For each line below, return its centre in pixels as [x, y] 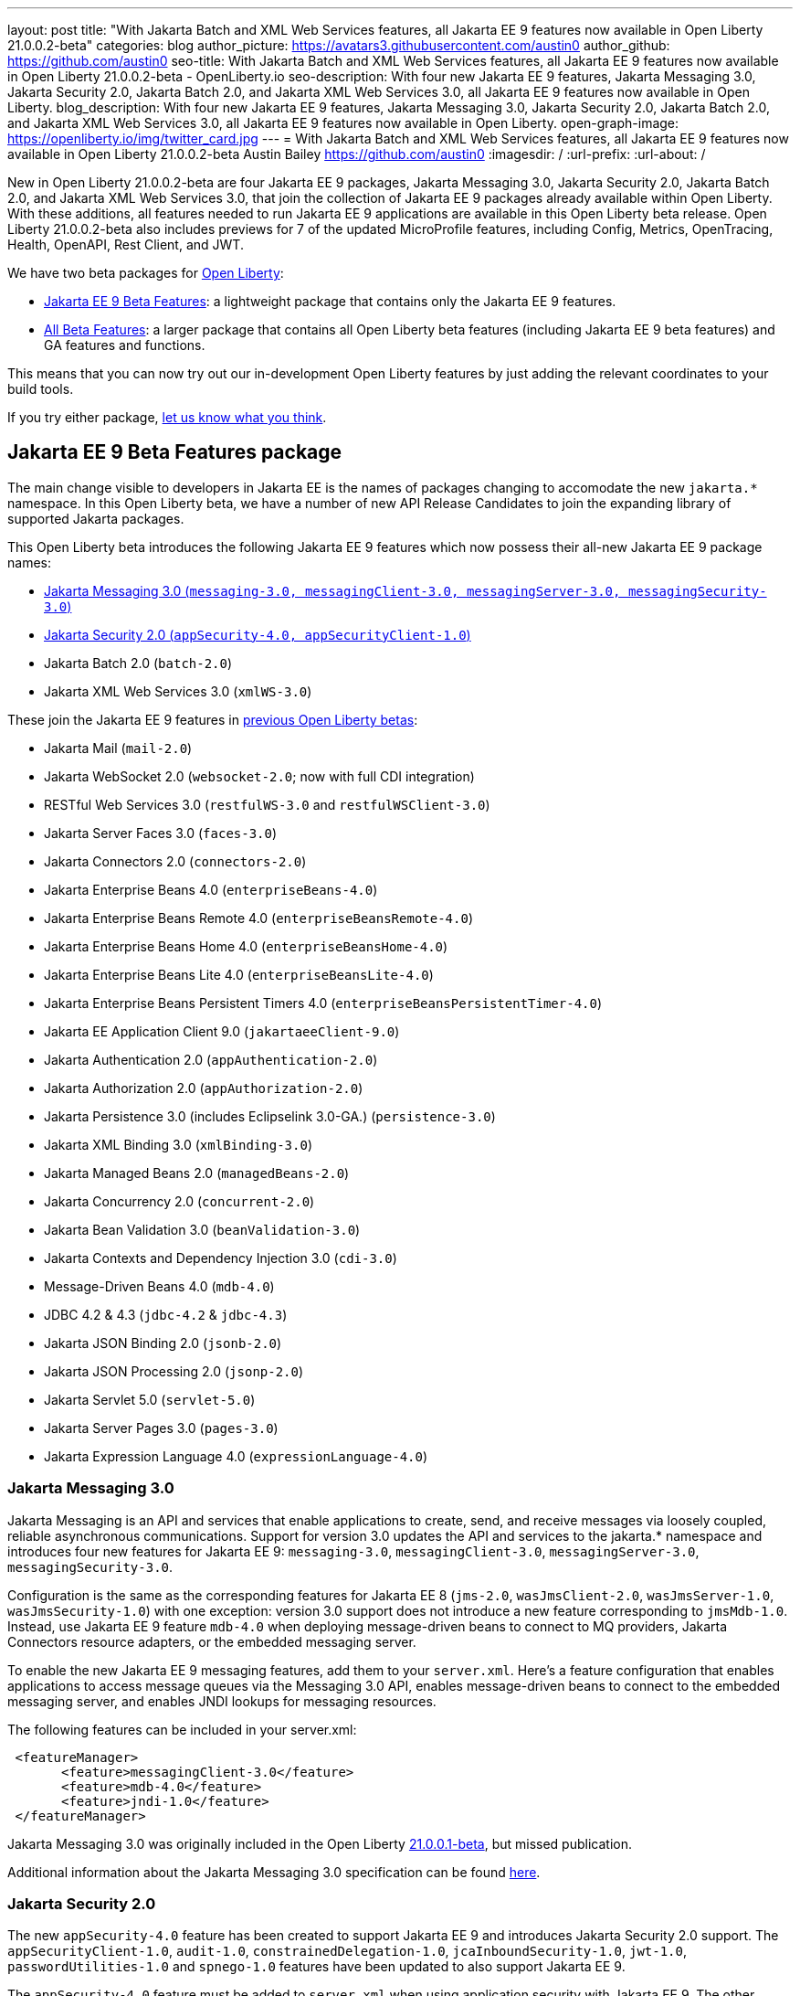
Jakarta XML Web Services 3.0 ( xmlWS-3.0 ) [178, 691]
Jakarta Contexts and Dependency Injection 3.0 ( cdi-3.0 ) [221, 1258]
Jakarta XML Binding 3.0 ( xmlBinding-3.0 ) [178, 1144]
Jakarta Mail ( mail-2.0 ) [118, 748]
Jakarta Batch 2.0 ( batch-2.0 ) [138, 663]
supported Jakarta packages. [96, 518]
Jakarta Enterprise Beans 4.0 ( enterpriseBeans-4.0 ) [211, 889]
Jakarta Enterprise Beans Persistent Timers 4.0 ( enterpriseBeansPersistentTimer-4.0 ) [323, 1003]
